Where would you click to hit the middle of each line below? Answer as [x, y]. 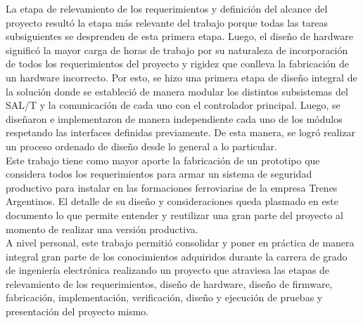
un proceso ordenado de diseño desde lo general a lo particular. [141, 146]
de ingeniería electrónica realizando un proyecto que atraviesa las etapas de [168, 270]
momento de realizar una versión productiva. [102, 229]
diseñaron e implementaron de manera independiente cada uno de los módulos [174, 118]
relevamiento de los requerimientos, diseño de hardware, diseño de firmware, [169, 283]
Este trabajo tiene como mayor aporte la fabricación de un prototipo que [163, 160]
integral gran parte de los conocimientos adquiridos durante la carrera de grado [177, 256]
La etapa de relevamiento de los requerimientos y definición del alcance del [167, 8]
